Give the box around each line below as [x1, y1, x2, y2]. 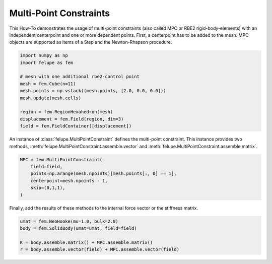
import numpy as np [20, 53, 68, 58]
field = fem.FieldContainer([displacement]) [20, 123, 132, 129]
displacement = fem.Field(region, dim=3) [20, 116, 124, 122]
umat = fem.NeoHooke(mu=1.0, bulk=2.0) [20, 218, 118, 224]
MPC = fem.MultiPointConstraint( [20, 157, 103, 162]
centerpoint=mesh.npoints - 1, [30, 178, 108, 183]
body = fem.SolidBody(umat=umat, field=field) [20, 225, 137, 231]
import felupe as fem [20, 59, 74, 65]
